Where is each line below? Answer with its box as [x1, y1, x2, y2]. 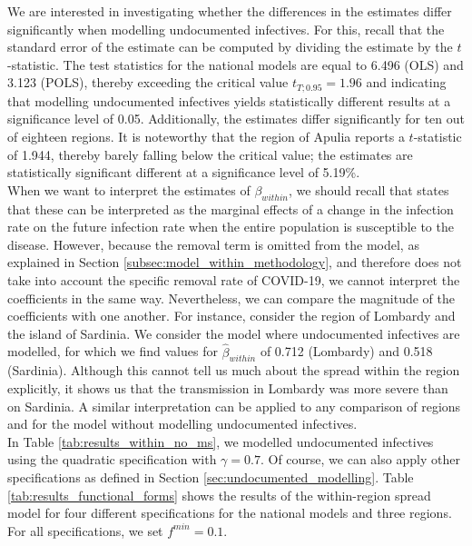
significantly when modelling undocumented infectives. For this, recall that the [7, 19, 445, 38]
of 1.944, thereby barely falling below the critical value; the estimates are [7, 144, 413, 164]
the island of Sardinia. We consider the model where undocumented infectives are [7, 323, 460, 342]
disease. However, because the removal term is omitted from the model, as [7, 234, 419, 253]
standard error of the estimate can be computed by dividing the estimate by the [7, 37, 453, 56]
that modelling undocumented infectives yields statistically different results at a [7, 91, 451, 110]
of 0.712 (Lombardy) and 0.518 [260, 342, 433, 361]
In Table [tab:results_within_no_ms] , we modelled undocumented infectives [7, 432, 434, 451]
